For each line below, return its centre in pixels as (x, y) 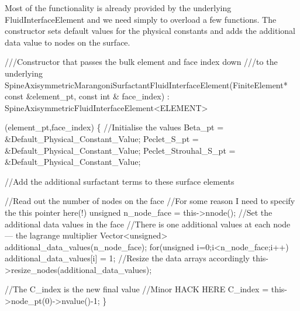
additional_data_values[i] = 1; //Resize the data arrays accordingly (127, 258)
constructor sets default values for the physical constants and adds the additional (150, 31)
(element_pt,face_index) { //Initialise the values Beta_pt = (114, 127)
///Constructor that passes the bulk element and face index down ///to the (141, 62)
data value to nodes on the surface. (68, 42)
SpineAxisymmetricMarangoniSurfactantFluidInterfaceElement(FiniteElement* (146, 84)
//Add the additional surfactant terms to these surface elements (120, 181)
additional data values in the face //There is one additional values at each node (148, 224)
